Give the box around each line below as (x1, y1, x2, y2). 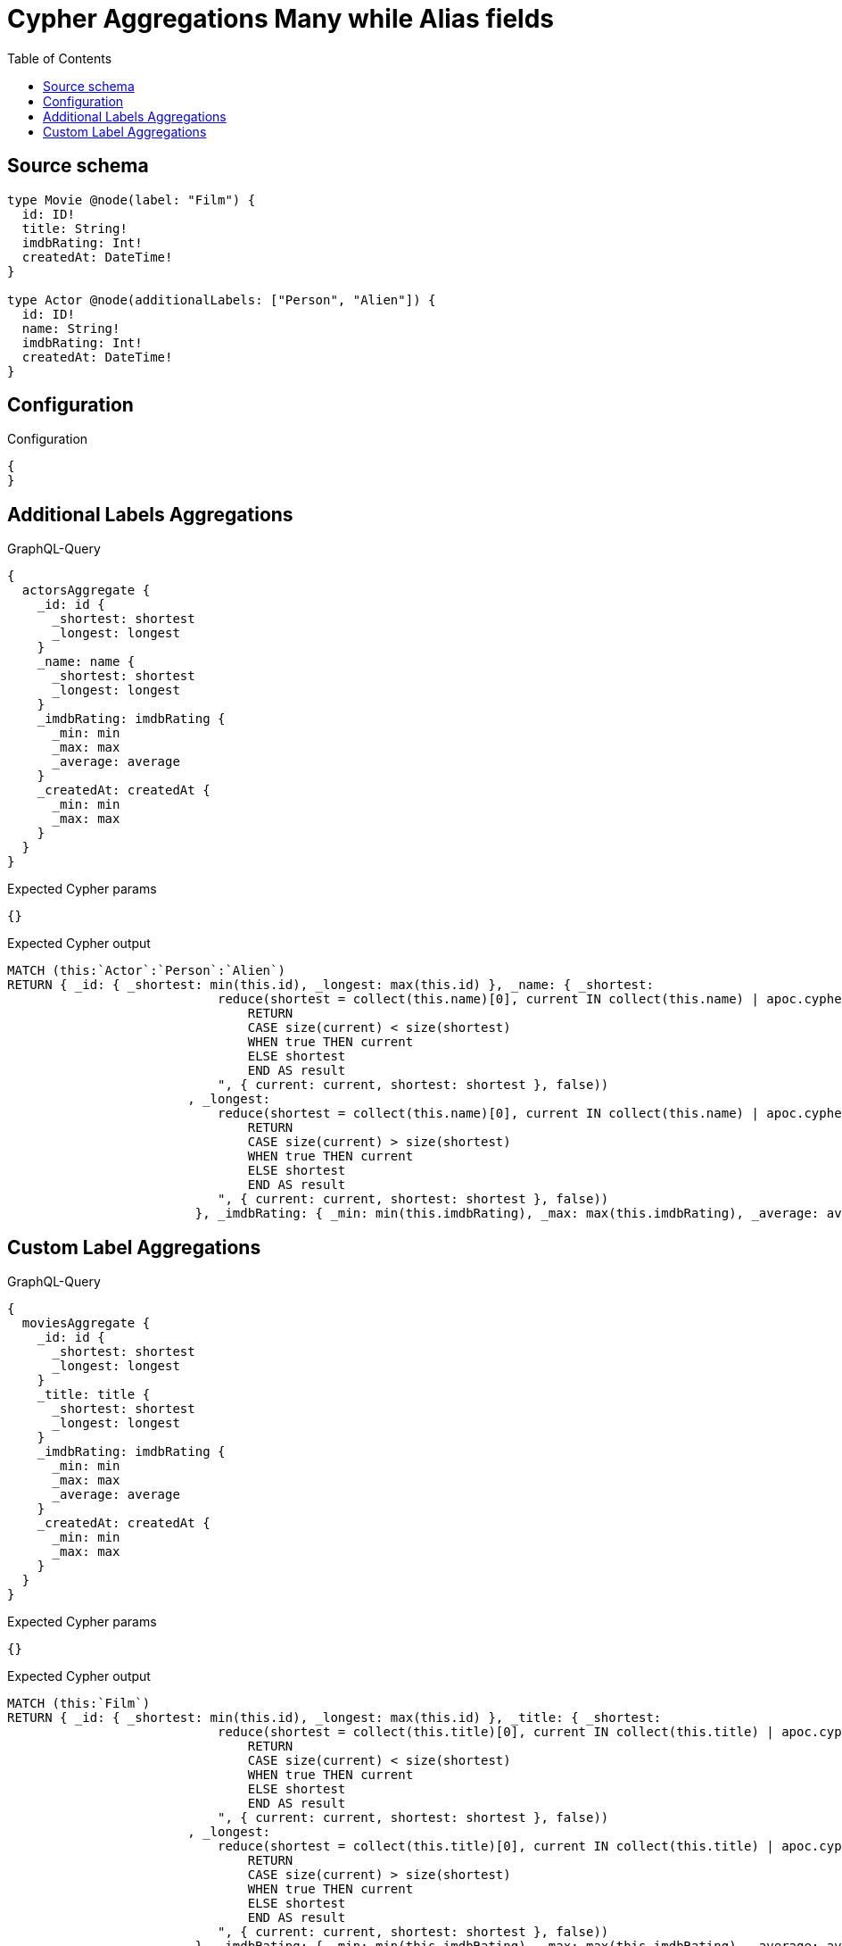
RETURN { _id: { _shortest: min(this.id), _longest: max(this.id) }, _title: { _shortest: (7, 1710, 662, 1726)
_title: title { (37, 1387, 151, 1402)
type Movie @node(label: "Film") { (7, 192, 256, 207)
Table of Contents (7, 50, 112, 66)
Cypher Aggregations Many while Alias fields (7, 4, 554, 34)
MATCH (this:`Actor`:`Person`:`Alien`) (7, 963, 285, 978)
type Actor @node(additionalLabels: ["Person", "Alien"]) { (7, 292, 436, 307)
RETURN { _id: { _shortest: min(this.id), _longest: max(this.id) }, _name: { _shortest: (7, 977, 654, 993)
